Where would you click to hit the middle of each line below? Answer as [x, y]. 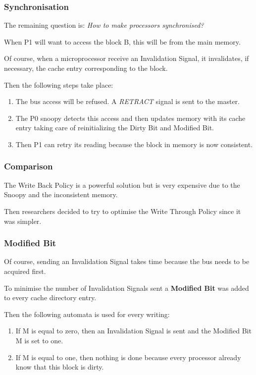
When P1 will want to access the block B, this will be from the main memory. [122, 41]
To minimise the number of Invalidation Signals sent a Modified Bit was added [127, 288]
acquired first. [25, 271]
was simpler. [23, 221]
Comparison [28, 166]
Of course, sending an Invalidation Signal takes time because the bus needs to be [127, 261]
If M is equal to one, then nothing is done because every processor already [128, 357]
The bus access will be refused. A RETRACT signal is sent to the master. [128, 101]
